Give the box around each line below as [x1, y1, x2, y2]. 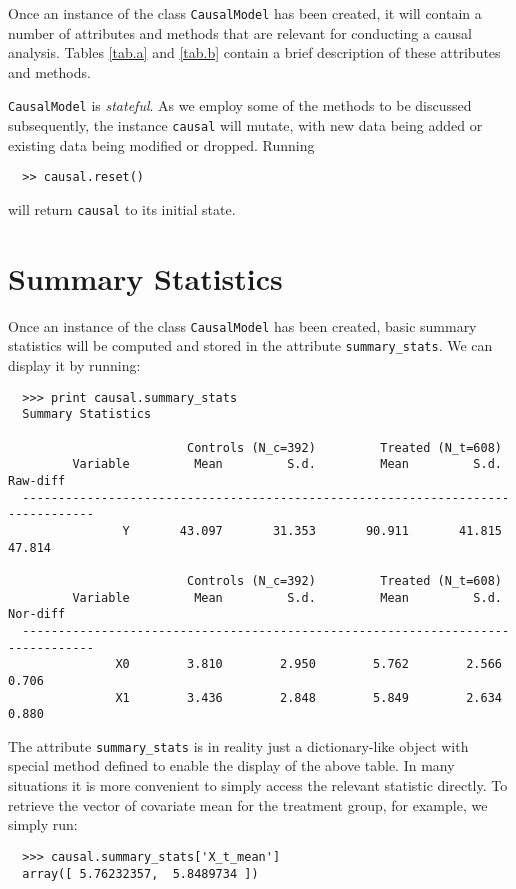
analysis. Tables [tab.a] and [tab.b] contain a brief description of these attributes [8, 42, 501, 63]
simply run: [8, 814, 78, 835]
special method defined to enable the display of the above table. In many [8, 755, 455, 776]
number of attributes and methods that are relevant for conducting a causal [8, 22, 473, 43]
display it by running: [8, 355, 141, 376]
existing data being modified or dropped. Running [8, 134, 315, 155]
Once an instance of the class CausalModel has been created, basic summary [8, 315, 477, 336]
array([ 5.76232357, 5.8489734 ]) [22, 866, 259, 881]
